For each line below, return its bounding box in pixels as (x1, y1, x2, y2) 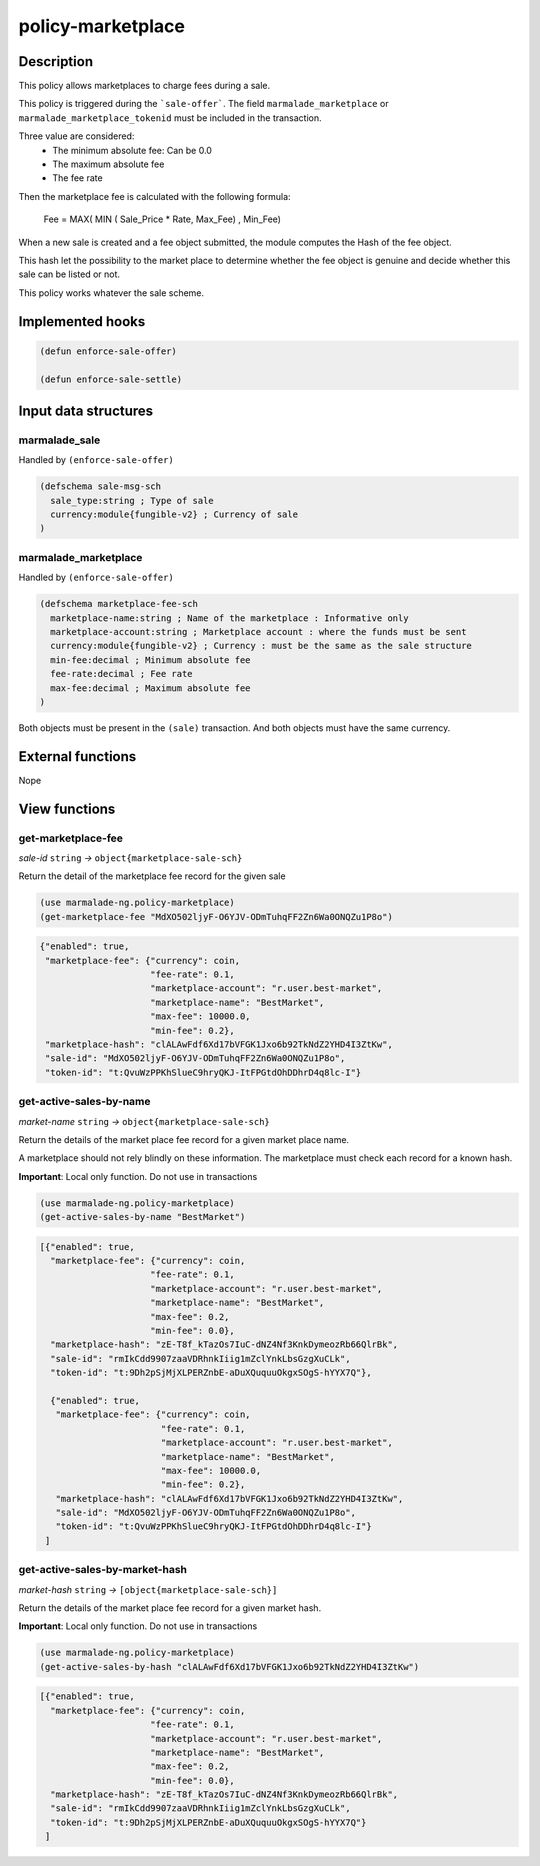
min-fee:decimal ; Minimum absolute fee (50, 654, 251, 665)
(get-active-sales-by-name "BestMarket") (39, 1211, 246, 1223)
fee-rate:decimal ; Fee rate (50, 668, 194, 680)
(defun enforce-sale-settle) (39, 373, 183, 385)
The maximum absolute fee (52, 158, 165, 170)
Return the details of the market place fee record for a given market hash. (18, 1601, 322, 1614)
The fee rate (52, 172, 104, 184)
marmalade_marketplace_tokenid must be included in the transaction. (18, 111, 322, 124)
